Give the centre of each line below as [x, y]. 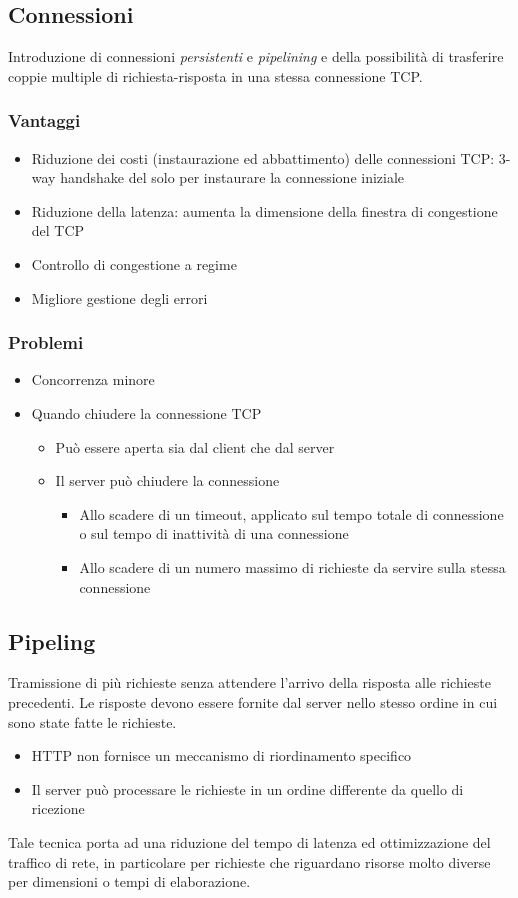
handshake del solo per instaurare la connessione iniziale [232, 177]
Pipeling [52, 640]
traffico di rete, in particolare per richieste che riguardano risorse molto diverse [249, 861]
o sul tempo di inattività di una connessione [214, 533]
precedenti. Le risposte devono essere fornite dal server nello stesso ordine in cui [253, 701]
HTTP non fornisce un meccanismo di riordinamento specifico [221, 755]
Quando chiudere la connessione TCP [146, 412]
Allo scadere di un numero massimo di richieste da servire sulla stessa [292, 566]
